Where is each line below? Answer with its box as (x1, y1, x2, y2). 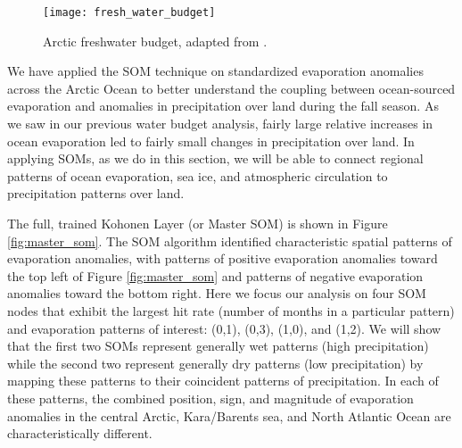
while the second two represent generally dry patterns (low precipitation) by (7, 353, 424, 372)
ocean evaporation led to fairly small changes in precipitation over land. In (7, 131, 415, 150)
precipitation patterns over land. (7, 184, 185, 203)
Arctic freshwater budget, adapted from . (43, 31, 268, 50)
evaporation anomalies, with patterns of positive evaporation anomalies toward (7, 249, 438, 268)
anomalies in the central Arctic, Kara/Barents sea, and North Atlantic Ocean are (7, 406, 451, 425)
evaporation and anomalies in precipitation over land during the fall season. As (7, 96, 439, 115)
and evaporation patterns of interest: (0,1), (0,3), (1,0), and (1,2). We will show (7, 319, 441, 337)
